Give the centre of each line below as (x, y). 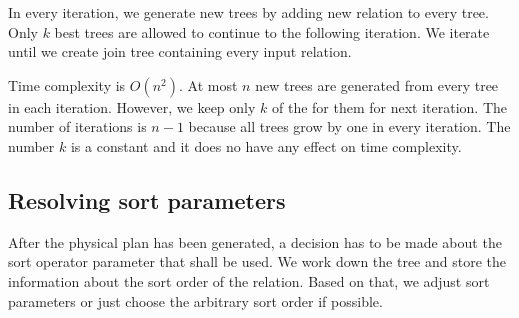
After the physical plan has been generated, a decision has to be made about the (255, 241)
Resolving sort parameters (147, 199)
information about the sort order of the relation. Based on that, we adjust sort (249, 280)
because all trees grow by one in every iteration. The (349, 126)
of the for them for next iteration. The (390, 106)
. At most (208, 84)
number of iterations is (77, 126)
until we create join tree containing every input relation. (180, 51)
